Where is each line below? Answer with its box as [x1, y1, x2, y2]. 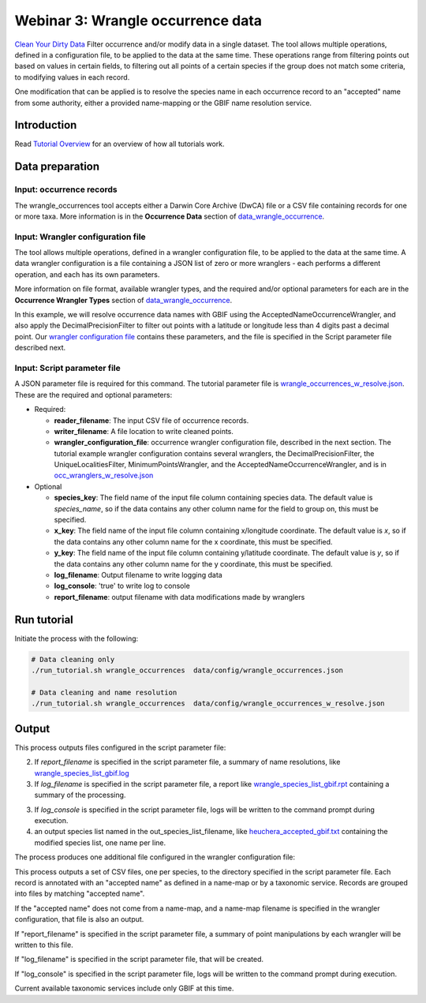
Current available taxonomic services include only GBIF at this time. [14, 983, 234, 994]
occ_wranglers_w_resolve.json [54, 470, 154, 481]
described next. [14, 343, 66, 353]
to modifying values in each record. [14, 72, 130, 82]
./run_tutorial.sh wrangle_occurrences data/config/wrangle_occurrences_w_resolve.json [31, 699, 386, 708]
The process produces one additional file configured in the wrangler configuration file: [14, 852, 296, 862]
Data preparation [14, 160, 100, 174]
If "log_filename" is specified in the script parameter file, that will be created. [14, 955, 264, 964]
